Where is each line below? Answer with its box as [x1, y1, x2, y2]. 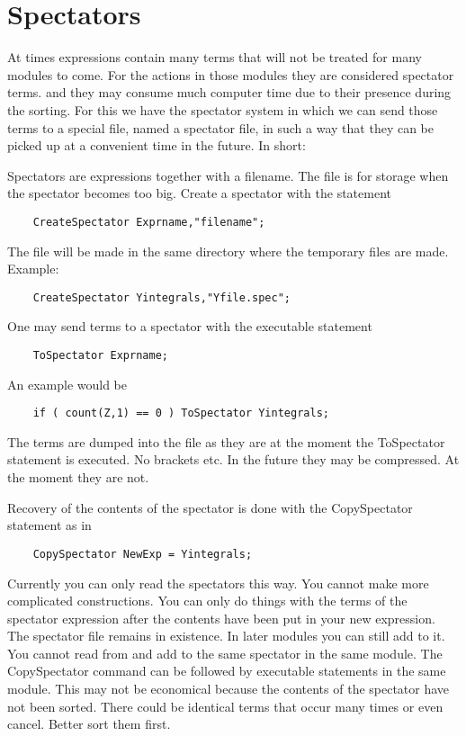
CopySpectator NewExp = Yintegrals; [32, 547, 253, 561]
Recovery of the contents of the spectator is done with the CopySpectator [7, 498, 413, 516]
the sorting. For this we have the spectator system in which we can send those [7, 100, 438, 119]
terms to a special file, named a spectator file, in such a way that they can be [7, 118, 434, 137]
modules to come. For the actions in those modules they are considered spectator [7, 65, 454, 84]
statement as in [7, 516, 92, 534]
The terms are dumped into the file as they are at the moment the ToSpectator [7, 432, 445, 451]
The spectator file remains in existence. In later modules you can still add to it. [7, 626, 445, 645]
